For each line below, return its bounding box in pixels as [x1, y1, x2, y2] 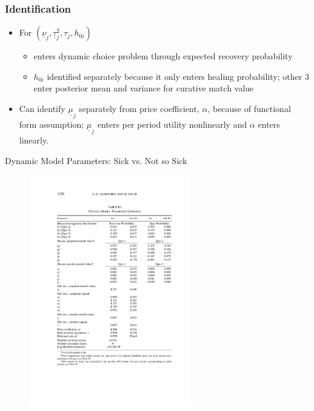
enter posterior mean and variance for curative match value [33, 82, 254, 94]
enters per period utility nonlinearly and [97, 118, 247, 131]
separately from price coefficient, [79, 102, 199, 114]
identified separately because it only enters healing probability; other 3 [47, 70, 309, 82]
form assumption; [19, 118, 84, 131]
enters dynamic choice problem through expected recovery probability [33, 50, 293, 62]
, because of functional [207, 102, 291, 114]
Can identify [19, 102, 65, 114]
